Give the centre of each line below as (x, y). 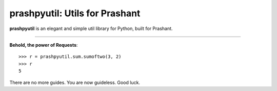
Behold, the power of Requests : (44, 45)
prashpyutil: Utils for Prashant (75, 13)
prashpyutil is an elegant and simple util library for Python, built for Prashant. (91, 28)
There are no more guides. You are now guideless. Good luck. (75, 82)
